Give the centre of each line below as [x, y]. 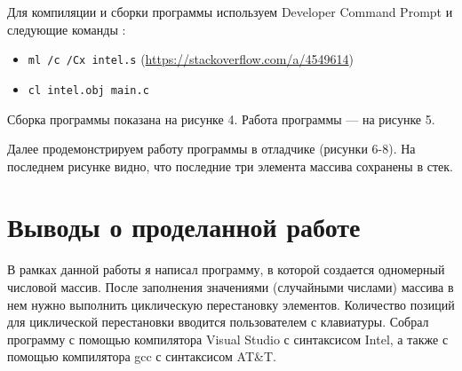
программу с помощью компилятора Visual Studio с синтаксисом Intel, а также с [228, 339]
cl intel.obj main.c [88, 90]
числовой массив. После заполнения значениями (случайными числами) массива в [231, 287]
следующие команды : [67, 29]
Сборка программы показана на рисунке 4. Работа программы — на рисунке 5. [221, 118]
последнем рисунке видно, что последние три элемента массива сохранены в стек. [230, 166]
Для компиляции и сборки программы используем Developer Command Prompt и [230, 12]
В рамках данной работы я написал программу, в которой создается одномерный [226, 269]
